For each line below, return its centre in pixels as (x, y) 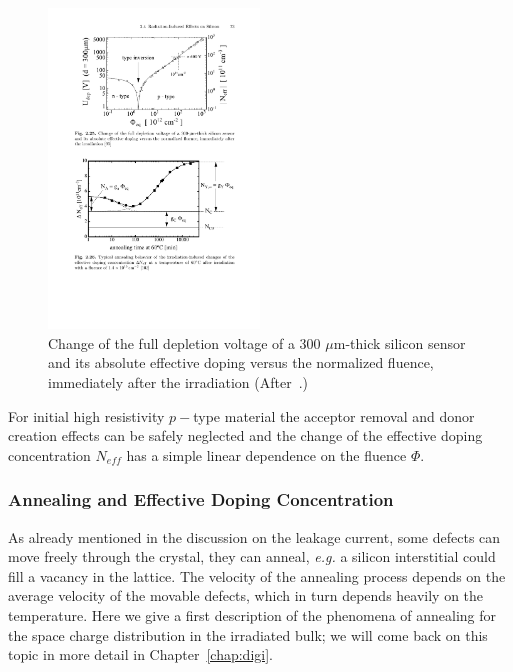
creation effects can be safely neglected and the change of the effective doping (245, 435)
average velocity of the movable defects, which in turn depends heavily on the (246, 595)
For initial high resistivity (86, 415)
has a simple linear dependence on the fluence (266, 454)
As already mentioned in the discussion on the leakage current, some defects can (254, 536)
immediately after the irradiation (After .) (178, 382)
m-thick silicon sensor (399, 342)
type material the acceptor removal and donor (334, 415)
